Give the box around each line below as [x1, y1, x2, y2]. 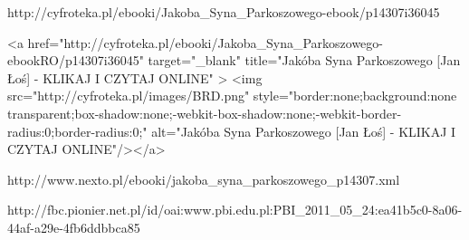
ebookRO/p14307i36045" [7, 51, 144, 70]
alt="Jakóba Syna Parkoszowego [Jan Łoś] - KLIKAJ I [151, 121, 456, 140]
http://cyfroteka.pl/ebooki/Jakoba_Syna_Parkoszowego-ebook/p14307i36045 [7, 3, 440, 21]
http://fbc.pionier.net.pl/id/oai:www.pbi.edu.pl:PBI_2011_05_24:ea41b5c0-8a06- [7, 200, 463, 219]
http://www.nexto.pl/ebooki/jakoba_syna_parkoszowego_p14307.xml [7, 169, 400, 188]
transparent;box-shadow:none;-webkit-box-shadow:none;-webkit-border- [7, 103, 402, 122]
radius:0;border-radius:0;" [7, 121, 148, 140]
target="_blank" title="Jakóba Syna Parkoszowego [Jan [148, 51, 461, 70]
